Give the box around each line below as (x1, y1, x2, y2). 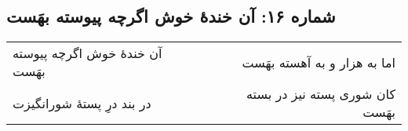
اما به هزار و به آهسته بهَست (242, 53, 395, 71)
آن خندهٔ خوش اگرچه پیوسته (13, 44, 162, 63)
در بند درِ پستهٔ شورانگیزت (13, 93, 151, 112)
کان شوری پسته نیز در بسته (246, 85, 395, 104)
